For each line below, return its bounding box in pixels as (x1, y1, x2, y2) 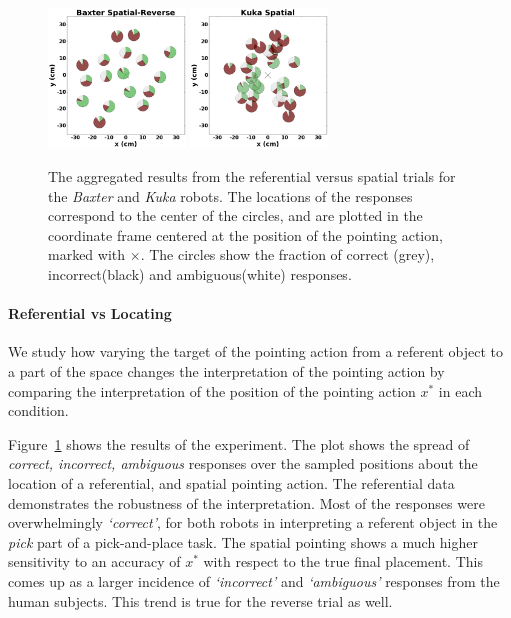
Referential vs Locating (8, 303, 172, 324)
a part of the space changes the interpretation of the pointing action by (8, 361, 445, 382)
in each (438, 380, 482, 401)
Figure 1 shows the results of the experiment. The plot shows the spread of (8, 433, 470, 454)
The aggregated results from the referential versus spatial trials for (48, 166, 456, 187)
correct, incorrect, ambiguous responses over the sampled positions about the (8, 453, 478, 474)
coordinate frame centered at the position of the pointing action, (48, 224, 443, 245)
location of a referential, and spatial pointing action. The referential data (8, 473, 455, 494)
